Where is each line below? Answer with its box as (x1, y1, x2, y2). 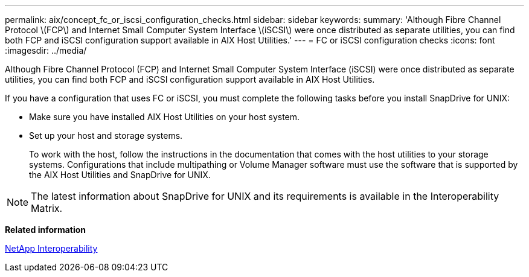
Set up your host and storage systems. (29, 130, 183, 141)
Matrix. (31, 202, 63, 214)
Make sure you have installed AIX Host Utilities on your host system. (29, 112, 300, 122)
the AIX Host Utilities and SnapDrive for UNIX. (29, 170, 211, 180)
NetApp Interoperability (5, 243, 98, 253)
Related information (5, 224, 86, 235)
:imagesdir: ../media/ (5, 45, 87, 56)
